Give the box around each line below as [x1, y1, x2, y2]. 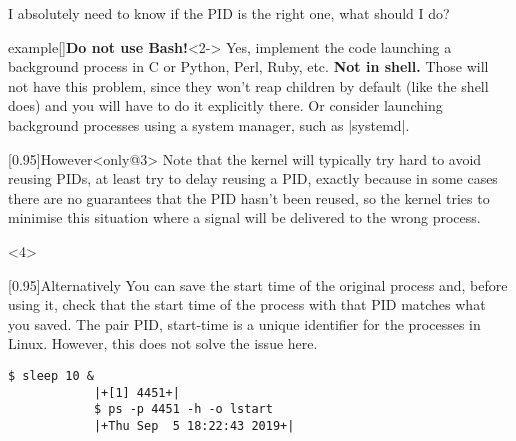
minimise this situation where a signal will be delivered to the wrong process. [8, 207, 481, 228]
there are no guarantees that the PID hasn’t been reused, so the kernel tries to [8, 187, 490, 208]
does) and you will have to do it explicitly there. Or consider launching [8, 95, 443, 116]
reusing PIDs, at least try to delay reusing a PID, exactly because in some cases [8, 168, 498, 189]
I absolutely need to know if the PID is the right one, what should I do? [8, 3, 450, 23]
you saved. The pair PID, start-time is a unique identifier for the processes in [8, 313, 481, 334]
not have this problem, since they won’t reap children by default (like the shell [8, 75, 489, 96]
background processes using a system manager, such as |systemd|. [8, 114, 410, 135]
